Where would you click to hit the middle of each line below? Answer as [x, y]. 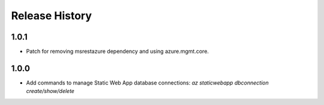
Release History [52, 16]
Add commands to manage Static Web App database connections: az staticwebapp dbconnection [148, 82]
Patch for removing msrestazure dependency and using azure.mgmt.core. [118, 52]
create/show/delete [50, 91]
